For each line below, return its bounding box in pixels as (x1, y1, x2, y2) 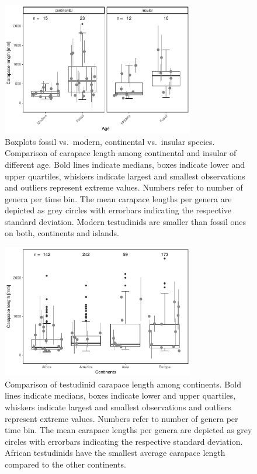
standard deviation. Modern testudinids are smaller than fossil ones (5, 215, 246, 227)
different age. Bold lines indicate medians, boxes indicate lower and (5, 158, 245, 170)
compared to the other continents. (5, 458, 126, 470)
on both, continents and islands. (5, 227, 119, 239)
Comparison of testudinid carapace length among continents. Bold (5, 378, 241, 390)
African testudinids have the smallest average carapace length (5, 447, 225, 459)
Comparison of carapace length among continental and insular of (5, 147, 237, 159)
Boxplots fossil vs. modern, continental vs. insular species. (5, 135, 215, 147)
